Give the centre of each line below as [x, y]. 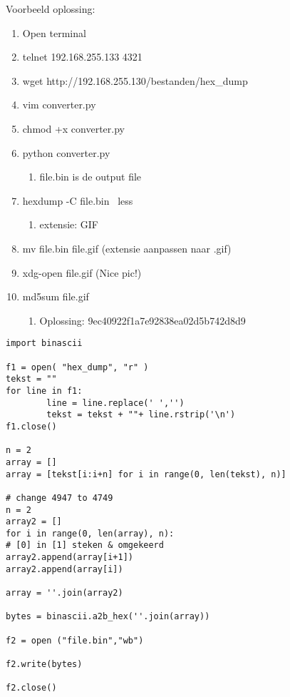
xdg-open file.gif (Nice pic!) [82, 272]
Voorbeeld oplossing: [51, 9]
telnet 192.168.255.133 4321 [82, 57]
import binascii [44, 344]
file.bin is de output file [90, 177]
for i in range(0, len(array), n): [90, 533]
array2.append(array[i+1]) [69, 558]
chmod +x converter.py [73, 128]
